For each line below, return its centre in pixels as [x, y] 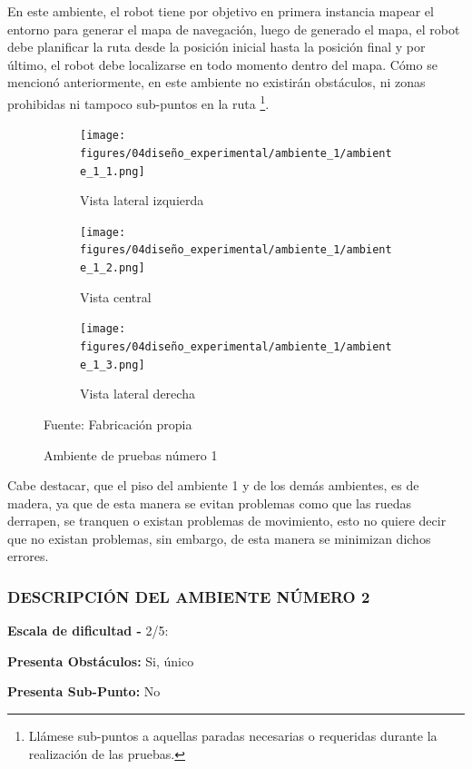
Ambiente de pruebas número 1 [131, 454]
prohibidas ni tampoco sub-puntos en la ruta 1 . [138, 102]
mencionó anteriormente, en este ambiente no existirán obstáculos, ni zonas [216, 82]
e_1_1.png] [113, 171]
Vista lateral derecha [138, 394]
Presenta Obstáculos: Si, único [101, 661]
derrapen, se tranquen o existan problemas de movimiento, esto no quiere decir [227, 521]
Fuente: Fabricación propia [118, 424]
